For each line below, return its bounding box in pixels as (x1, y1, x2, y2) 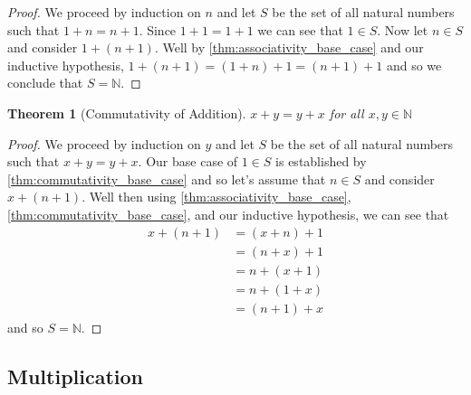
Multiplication (7, 362, 144, 390)
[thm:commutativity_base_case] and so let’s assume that (7, 169, 326, 188)
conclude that (7, 73, 83, 92)
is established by (275, 152, 367, 171)
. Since (139, 20, 177, 39)
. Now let (377, 20, 428, 39)
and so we (386, 55, 442, 74)
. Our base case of (138, 152, 238, 171)
